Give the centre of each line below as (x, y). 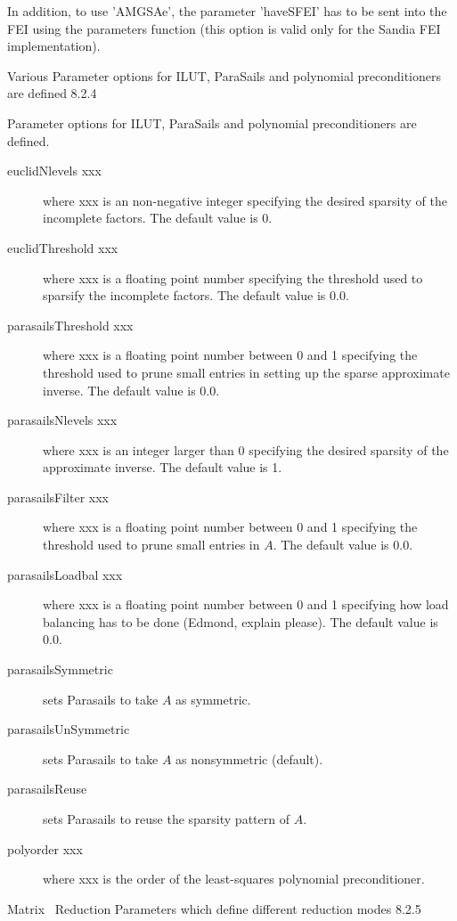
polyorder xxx (45, 848)
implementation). (54, 46)
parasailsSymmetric (60, 669)
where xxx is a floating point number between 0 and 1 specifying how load (246, 604)
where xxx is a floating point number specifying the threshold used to (233, 277)
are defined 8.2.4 (52, 93)
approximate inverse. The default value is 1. (163, 467)
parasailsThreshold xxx (70, 325)
